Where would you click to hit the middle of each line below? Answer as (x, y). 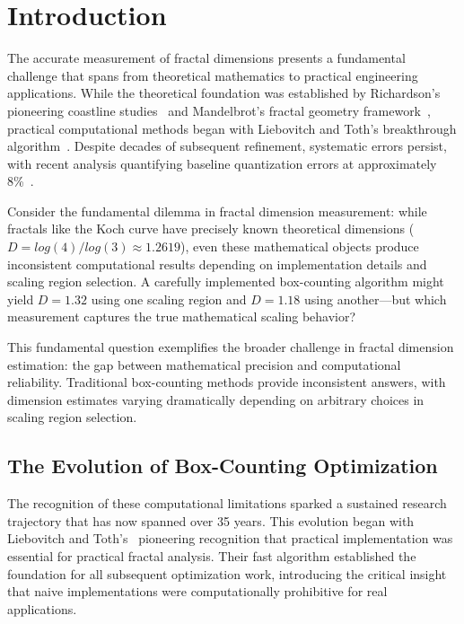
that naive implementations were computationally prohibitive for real (197, 591)
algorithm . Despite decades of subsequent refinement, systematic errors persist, (227, 146)
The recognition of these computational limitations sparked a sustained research (227, 503)
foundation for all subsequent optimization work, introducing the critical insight (227, 573)
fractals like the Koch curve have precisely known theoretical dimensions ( (211, 229)
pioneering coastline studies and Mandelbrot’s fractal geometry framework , (219, 110)
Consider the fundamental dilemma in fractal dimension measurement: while (217, 211)
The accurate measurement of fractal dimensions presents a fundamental (206, 58)
